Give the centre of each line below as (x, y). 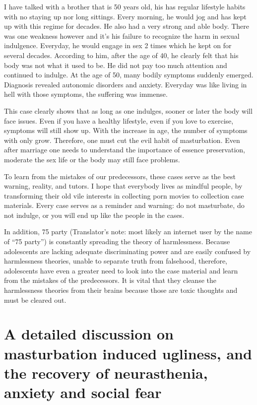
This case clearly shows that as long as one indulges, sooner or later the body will (128, 110)
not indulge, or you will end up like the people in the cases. (94, 215)
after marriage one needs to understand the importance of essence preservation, (125, 150)
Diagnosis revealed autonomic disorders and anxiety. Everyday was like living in (126, 84)
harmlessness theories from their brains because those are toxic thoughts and (121, 290)
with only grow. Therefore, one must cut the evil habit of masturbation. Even (122, 140)
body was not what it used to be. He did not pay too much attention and (116, 65)
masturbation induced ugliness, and (128, 353)
